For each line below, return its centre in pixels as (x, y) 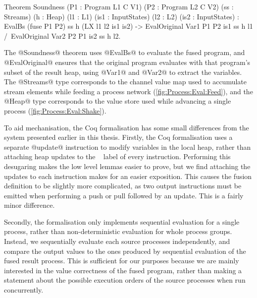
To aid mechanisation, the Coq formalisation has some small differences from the (127, 127)
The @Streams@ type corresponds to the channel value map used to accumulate (125, 82)
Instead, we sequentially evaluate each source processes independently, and (117, 241)
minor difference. (29, 205)
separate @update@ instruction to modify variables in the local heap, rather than (128, 147)
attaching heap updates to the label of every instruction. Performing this (117, 156)
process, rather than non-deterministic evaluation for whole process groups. (118, 231)
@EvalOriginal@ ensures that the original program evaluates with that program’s (127, 62)
